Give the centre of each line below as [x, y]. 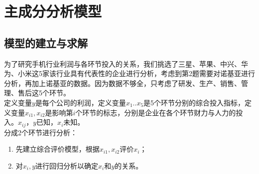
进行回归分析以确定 [67, 165]
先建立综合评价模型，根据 [58, 149]
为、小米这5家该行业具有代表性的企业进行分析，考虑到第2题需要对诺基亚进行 [129, 73]
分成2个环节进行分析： [41, 132]
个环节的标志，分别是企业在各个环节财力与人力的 [156, 112]
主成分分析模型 [53, 11]
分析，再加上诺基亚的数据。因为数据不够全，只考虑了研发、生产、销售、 [123, 83]
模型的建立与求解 [46, 43]
